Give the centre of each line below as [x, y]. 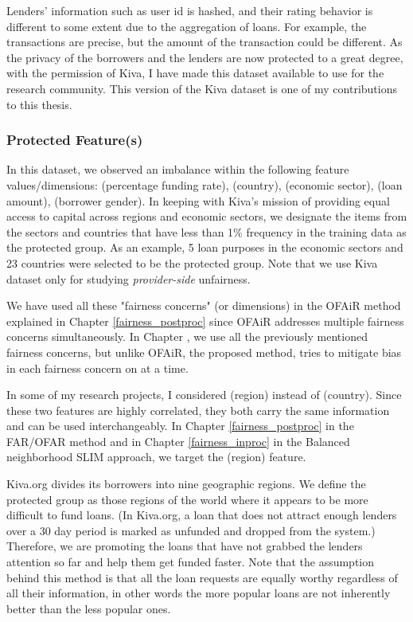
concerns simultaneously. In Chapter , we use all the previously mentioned [187, 336]
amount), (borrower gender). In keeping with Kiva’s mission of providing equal [198, 200]
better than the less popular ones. [89, 608]
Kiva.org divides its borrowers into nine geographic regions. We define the [186, 484]
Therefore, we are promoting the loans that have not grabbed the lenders [185, 546]
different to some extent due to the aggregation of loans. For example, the [187, 26]
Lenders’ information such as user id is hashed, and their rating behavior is [190, 10]
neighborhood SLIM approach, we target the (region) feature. [156, 457]
